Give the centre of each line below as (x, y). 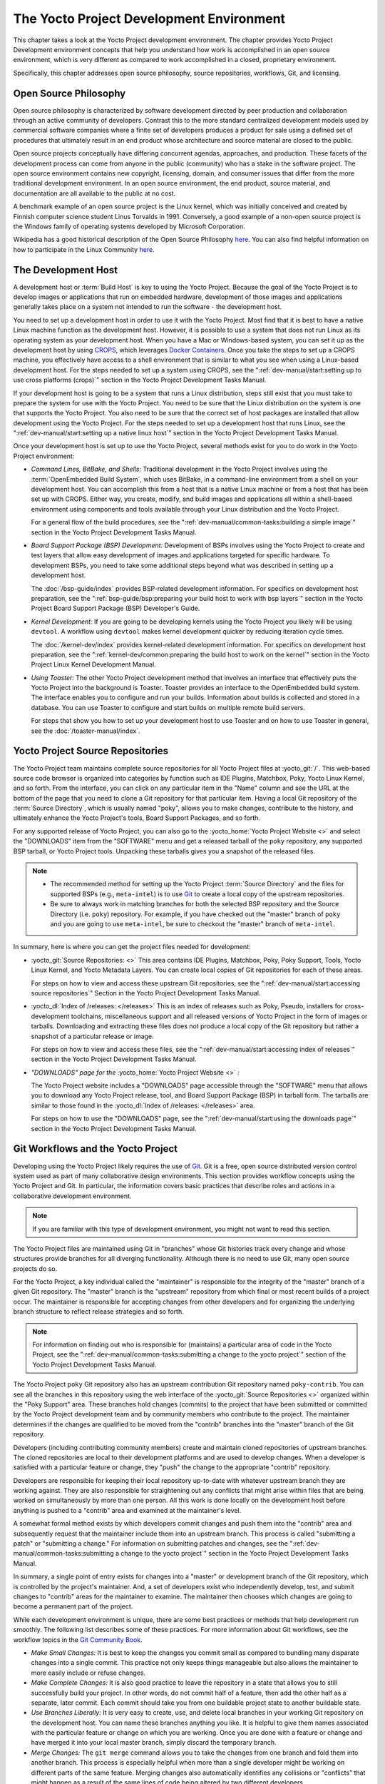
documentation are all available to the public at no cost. (94, 193)
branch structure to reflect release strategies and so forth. (99, 1312)
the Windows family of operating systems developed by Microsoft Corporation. (129, 226)
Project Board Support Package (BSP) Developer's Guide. (115, 608)
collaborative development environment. (72, 1196)
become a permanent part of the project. (73, 1606)
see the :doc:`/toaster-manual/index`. (86, 731)
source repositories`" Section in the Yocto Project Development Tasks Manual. (146, 993)
